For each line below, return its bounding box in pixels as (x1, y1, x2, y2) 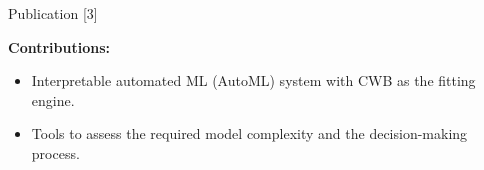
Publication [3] (8, 3, 98, 23)
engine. (31, 89, 75, 110)
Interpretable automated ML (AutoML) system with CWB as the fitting (31, 70, 476, 91)
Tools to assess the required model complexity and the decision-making (31, 123, 468, 144)
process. (31, 142, 80, 163)
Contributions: (8, 36, 110, 57)
